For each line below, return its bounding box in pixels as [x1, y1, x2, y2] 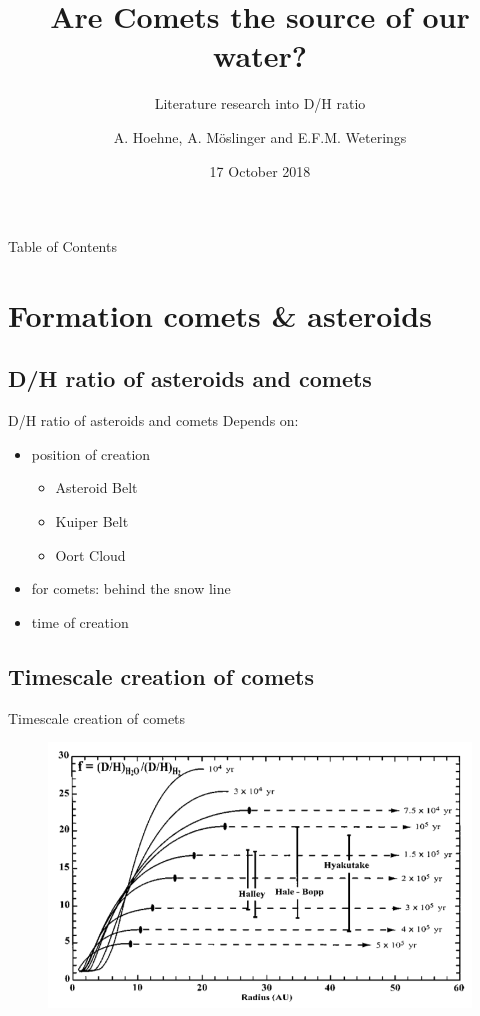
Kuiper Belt [55, 511, 129, 532]
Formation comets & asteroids [8, 294, 432, 335]
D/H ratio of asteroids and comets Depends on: [8, 410, 299, 431]
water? [213, 35, 307, 76]
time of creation [31, 611, 129, 632]
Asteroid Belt [55, 477, 138, 498]
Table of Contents [8, 236, 117, 257]
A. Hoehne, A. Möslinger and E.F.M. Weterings [113, 126, 407, 147]
